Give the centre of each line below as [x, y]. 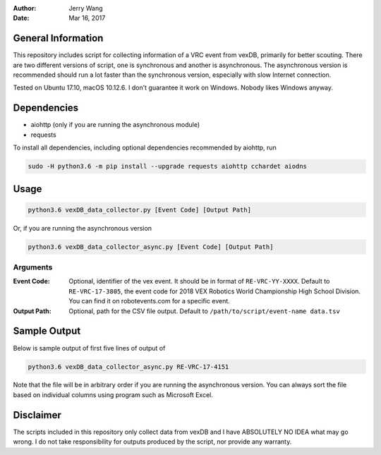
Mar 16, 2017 [87, 18]
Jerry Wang [86, 8]
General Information [58, 38]
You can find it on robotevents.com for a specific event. [150, 301]
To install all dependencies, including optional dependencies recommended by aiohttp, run [145, 147]
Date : [21, 18]
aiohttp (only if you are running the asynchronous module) [115, 125]
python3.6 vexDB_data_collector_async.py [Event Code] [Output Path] [151, 247]
